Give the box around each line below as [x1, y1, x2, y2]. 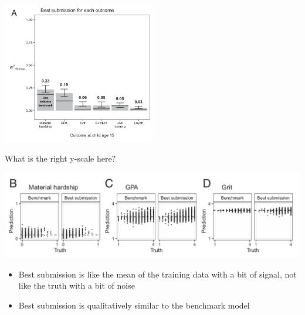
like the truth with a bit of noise [18, 279, 135, 292]
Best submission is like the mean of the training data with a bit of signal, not [18, 268, 297, 280]
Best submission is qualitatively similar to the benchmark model [18, 299, 250, 311]
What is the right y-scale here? [5, 152, 116, 165]
